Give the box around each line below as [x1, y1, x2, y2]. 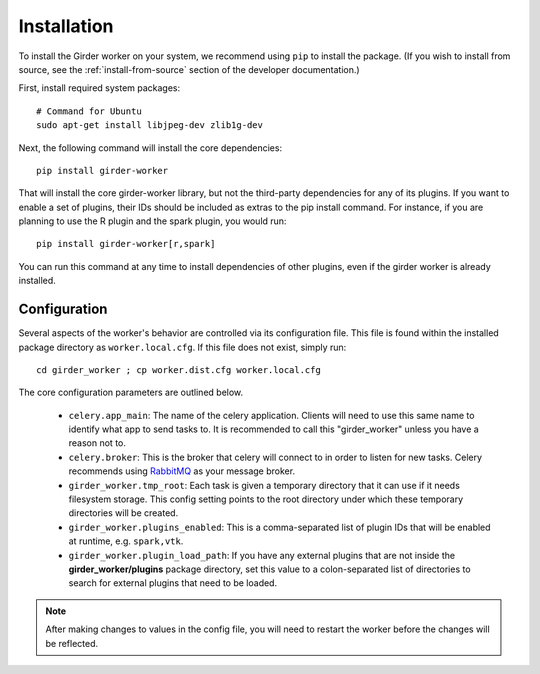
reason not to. [68, 437, 127, 449]
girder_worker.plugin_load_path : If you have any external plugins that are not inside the [68, 549, 455, 561]
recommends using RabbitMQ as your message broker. [68, 465, 295, 477]
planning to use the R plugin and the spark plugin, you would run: [18, 215, 287, 227]
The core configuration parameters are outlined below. [18, 386, 244, 399]
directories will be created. [68, 507, 179, 519]
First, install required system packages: [18, 82, 181, 94]
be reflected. [45, 637, 99, 649]
